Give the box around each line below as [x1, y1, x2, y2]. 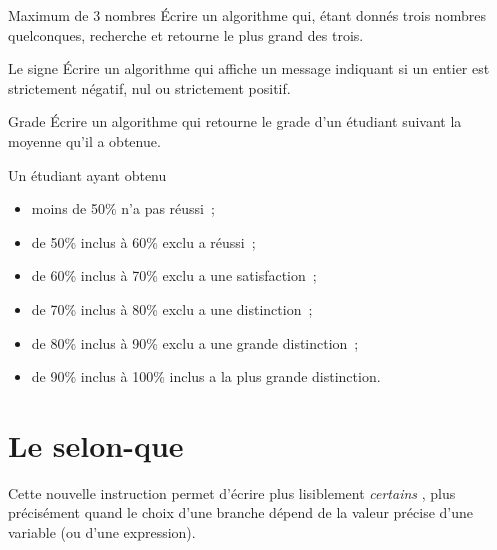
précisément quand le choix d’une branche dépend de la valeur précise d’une [8, 502, 474, 523]
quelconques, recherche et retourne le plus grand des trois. [8, 24, 364, 45]
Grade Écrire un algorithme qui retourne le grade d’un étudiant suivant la [8, 111, 462, 132]
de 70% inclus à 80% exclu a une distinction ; [31, 298, 313, 319]
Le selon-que [8, 424, 184, 465]
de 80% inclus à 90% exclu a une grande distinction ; [31, 332, 359, 353]
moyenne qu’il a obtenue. [8, 130, 161, 151]
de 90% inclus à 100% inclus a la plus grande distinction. [31, 366, 381, 387]
